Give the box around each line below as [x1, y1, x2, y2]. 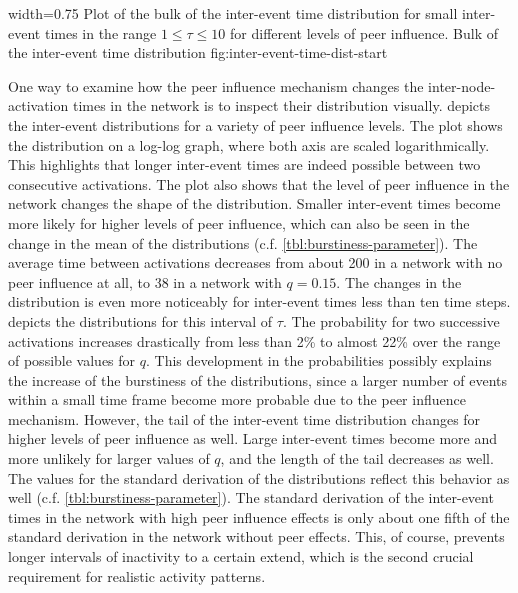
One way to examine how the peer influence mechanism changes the [8, 75, 424, 96]
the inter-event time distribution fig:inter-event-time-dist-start [8, 42, 388, 63]
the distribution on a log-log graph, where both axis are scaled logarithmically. [8, 134, 490, 155]
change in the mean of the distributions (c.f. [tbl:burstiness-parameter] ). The [8, 232, 478, 253]
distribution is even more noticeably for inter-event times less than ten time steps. [8, 291, 511, 312]
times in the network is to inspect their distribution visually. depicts [72, 95, 491, 116]
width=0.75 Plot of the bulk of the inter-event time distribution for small [8, 3, 458, 23]
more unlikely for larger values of [8, 448, 210, 469]
